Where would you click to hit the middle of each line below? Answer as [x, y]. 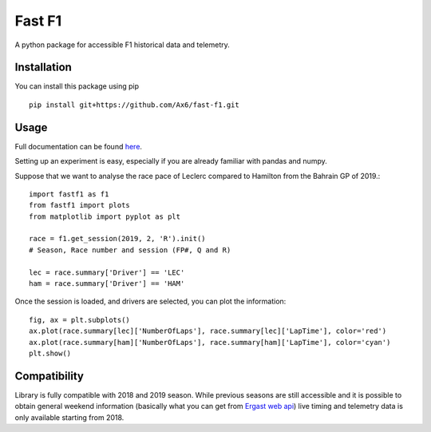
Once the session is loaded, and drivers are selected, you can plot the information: [150, 301]
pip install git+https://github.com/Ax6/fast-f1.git [134, 105]
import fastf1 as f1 [69, 194]
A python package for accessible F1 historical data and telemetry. [123, 45]
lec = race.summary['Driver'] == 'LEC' [107, 272]
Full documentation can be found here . [79, 146]
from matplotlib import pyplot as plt [105, 216]
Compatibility [49, 376]
